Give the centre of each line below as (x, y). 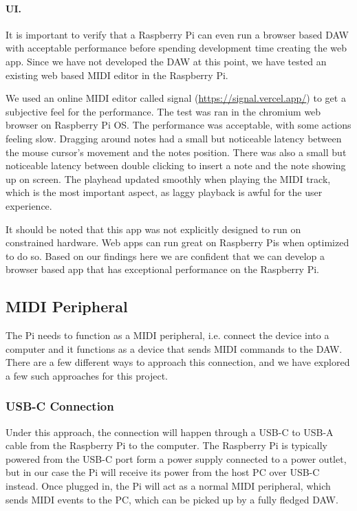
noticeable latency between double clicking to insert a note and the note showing (176, 165)
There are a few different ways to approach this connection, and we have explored (178, 362)
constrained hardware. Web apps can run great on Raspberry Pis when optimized (177, 242)
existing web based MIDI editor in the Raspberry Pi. (117, 75)
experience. (29, 205)
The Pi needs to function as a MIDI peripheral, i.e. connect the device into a (167, 335)
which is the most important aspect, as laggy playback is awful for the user (164, 192)
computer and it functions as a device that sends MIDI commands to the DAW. (174, 348)
